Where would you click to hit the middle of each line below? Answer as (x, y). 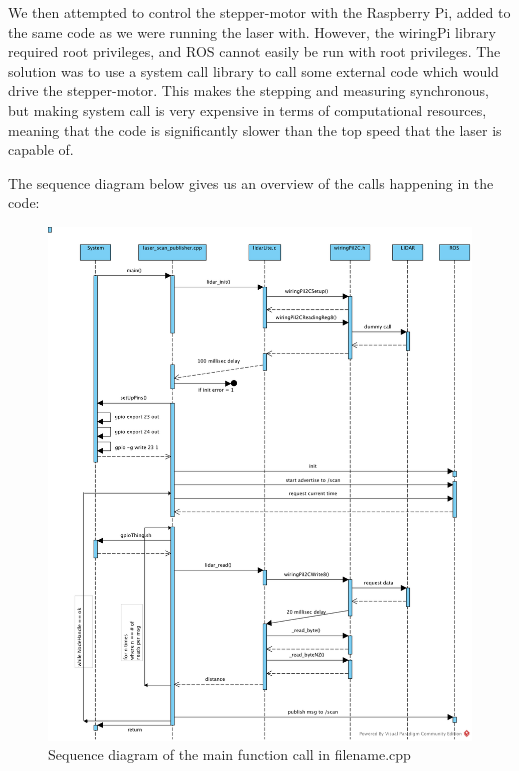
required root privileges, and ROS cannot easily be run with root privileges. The (254, 51)
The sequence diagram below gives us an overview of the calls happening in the (251, 182)
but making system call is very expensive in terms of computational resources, (247, 109)
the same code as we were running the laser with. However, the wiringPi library (252, 31)
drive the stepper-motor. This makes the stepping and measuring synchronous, (249, 90)
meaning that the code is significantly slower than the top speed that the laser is (255, 129)
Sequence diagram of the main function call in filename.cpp (229, 754)
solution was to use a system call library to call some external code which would (253, 70)
